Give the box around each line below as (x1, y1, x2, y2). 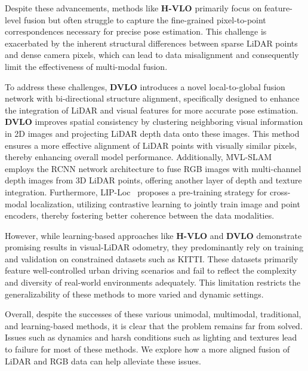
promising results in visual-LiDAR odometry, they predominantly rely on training (5, 241, 304, 253)
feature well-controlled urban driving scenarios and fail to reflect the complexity (5, 264, 297, 277)
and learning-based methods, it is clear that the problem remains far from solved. (5, 319, 303, 332)
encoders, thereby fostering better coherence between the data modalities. (5, 209, 275, 222)
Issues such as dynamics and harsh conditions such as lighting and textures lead (5, 331, 297, 344)
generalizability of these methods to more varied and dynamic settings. (5, 287, 264, 300)
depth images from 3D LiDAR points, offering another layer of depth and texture (5, 174, 302, 186)
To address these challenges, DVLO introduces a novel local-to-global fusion (5, 80, 285, 93)
